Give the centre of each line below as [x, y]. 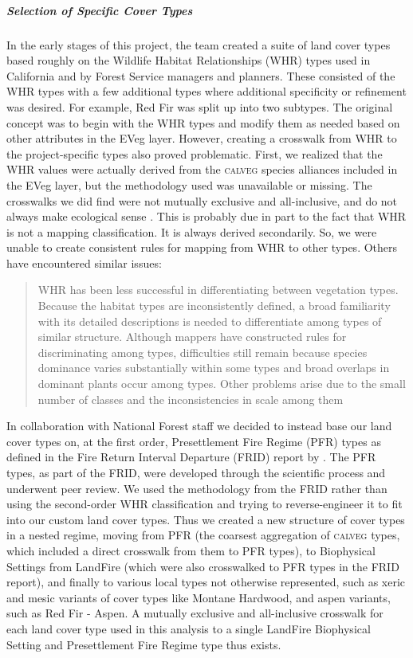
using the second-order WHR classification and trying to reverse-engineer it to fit [205, 504]
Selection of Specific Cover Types [100, 10]
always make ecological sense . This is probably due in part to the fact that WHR [206, 216]
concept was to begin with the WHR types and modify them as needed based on [203, 122]
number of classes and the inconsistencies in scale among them [191, 399]
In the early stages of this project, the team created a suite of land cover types [199, 44]
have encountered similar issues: [84, 262]
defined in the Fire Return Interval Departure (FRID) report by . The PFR [191, 457]
